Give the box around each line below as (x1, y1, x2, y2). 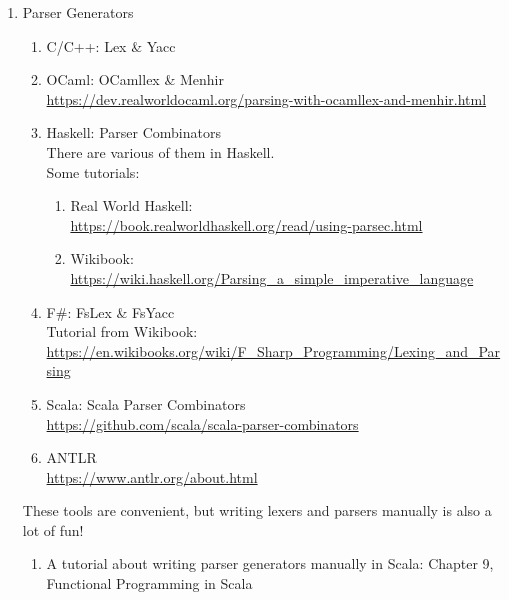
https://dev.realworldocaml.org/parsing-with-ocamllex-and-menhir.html (46, 88, 487, 109)
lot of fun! (22, 519, 84, 540)
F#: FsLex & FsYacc (46, 301, 175, 322)
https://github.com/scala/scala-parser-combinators (46, 413, 359, 434)
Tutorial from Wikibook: (46, 321, 198, 342)
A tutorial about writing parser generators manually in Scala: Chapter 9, (46, 553, 494, 574)
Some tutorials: (46, 161, 140, 182)
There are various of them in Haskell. (46, 141, 275, 162)
